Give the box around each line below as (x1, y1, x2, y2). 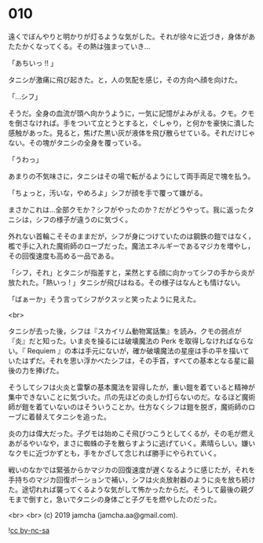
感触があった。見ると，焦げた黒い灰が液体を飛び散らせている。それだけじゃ (8, 127, 256, 138)
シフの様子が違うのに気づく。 (35, 214, 132, 224)
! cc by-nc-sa (8, 525, 49, 535)
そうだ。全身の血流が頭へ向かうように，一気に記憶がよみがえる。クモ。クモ (8, 108, 255, 118)
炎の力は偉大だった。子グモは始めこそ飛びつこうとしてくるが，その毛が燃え (8, 428, 255, 438)
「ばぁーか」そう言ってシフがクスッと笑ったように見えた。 (8, 294, 200, 304)
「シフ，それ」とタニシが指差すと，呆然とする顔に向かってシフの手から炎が (8, 268, 255, 277)
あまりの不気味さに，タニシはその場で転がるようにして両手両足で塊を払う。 (8, 171, 255, 181)
